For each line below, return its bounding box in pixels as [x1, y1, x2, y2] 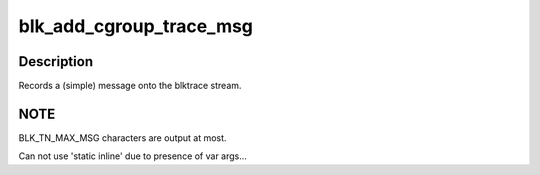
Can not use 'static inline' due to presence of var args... [18, 150, 247, 162]
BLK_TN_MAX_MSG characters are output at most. [18, 131, 227, 144]
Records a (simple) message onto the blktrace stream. [18, 80, 242, 92]
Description [18, 53, 94, 70]
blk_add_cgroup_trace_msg [18, 15, 254, 37]
